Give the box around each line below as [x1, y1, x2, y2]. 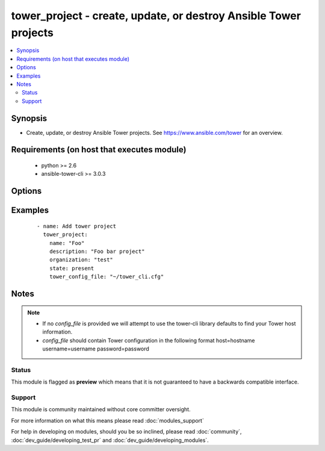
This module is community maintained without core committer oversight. [11, 406, 191, 413]
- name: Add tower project [37, 223, 117, 229]
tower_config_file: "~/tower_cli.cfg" [49, 273, 164, 280]
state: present [49, 265, 94, 272]
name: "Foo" [49, 240, 85, 246]
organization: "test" [49, 257, 114, 263]
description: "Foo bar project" [49, 247, 145, 255]
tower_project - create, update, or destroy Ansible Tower [11, 9, 301, 22]
